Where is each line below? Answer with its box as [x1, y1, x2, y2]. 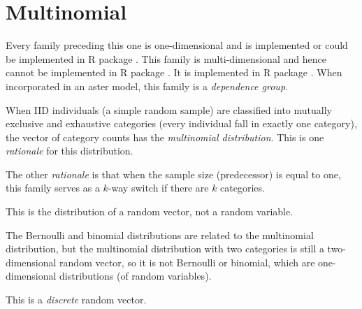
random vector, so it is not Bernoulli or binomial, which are [59, 254, 315, 269]
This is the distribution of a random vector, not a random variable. [6, 204, 294, 219]
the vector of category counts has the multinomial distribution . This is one [6, 129, 324, 144]
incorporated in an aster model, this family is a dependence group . [6, 78, 288, 93]
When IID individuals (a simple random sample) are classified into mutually [6, 102, 332, 117]
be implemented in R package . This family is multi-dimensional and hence [6, 51, 326, 66]
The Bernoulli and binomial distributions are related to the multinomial [6, 227, 314, 242]
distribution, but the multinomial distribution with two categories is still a [6, 241, 324, 256]
